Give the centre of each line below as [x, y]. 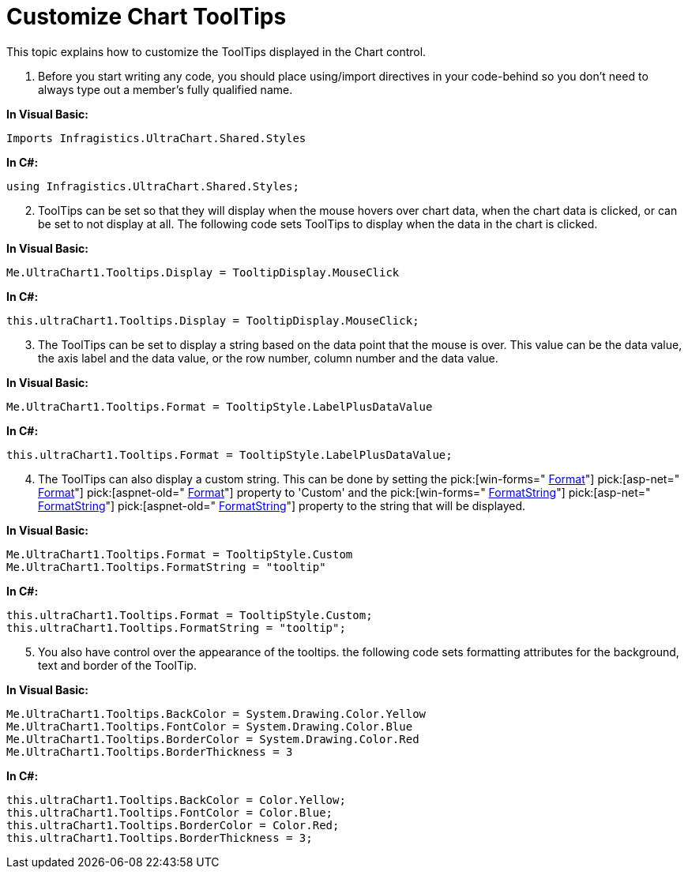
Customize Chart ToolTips [147, 17]
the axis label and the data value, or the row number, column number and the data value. [268, 358]
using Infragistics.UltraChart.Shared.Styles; [153, 186]
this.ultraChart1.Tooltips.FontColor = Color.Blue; [170, 812]
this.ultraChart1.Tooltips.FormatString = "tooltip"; [176, 627]
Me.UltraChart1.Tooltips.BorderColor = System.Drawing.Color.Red [213, 739]
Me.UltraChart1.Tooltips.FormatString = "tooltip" [166, 567]
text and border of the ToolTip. [117, 665]
